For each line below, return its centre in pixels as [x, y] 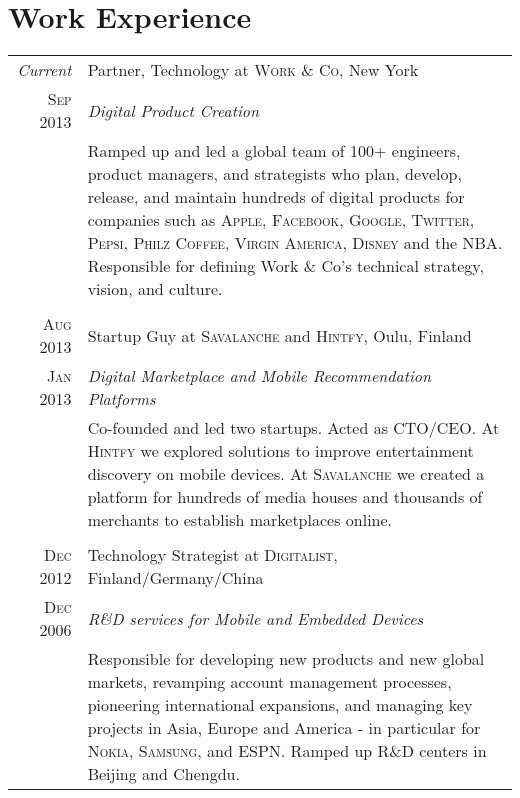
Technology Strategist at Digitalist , [212, 555]
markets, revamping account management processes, [269, 682]
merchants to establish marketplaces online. [240, 520]
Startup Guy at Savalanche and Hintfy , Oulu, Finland [279, 335]
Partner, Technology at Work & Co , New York [253, 70]
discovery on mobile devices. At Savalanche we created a [286, 474]
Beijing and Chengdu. [163, 774]
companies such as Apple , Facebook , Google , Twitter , [281, 220]
